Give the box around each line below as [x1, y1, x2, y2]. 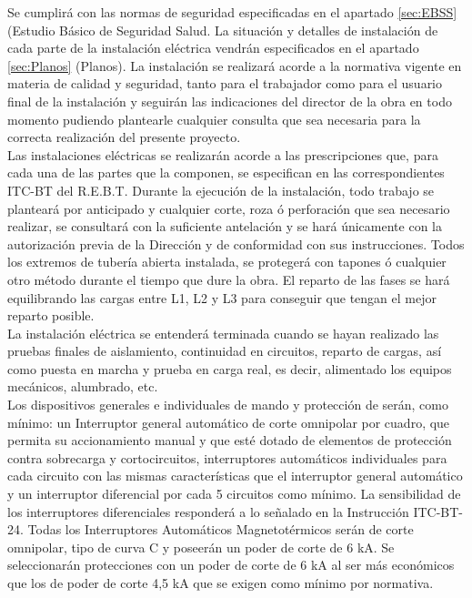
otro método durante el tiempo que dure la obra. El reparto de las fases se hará [7, 269, 450, 289]
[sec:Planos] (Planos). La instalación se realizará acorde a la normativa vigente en [7, 56, 462, 75]
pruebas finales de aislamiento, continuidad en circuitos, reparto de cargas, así [7, 341, 442, 360]
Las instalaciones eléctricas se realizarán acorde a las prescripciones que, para [7, 145, 438, 164]
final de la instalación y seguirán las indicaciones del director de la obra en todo [7, 91, 452, 110]
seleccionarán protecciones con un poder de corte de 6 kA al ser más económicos [7, 555, 455, 574]
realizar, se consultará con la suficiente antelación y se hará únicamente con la [7, 217, 442, 236]
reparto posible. [7, 306, 95, 325]
